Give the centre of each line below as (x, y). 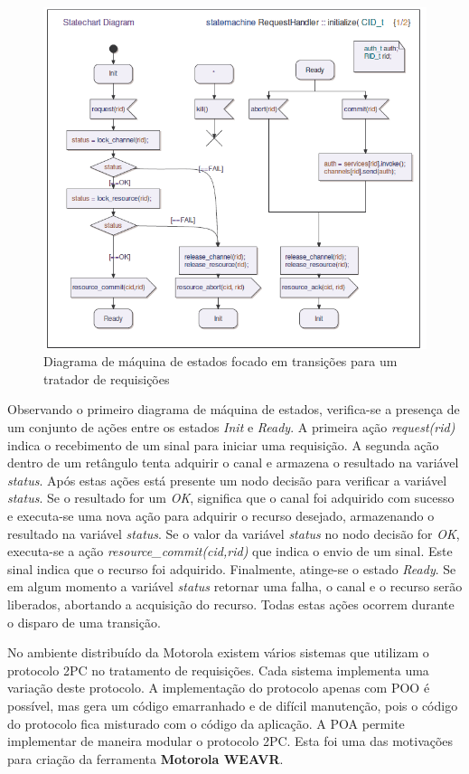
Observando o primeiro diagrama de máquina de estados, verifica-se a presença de (234, 409)
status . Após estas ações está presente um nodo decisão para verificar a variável (227, 480)
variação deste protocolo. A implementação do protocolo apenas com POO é (219, 688)
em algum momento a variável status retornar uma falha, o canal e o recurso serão (235, 586)
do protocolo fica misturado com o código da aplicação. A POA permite (206, 723)
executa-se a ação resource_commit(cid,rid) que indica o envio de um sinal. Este (230, 551)
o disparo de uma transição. (84, 622)
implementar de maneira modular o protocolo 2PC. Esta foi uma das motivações (230, 741)
